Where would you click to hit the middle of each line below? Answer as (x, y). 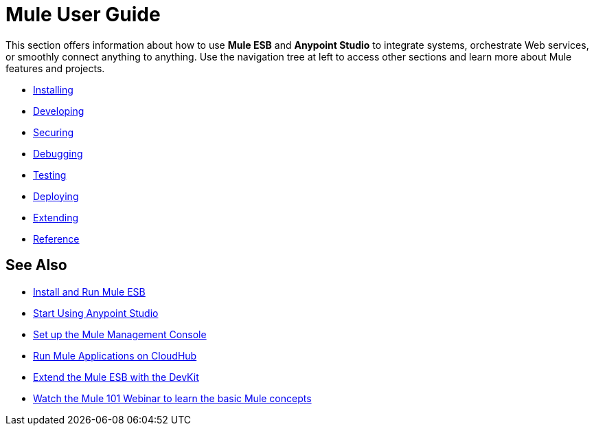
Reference (56, 239)
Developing (59, 111)
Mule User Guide (83, 14)
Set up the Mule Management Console (120, 334)
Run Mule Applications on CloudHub (115, 355)
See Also (36, 265)
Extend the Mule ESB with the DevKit (116, 377)
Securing (54, 132)
